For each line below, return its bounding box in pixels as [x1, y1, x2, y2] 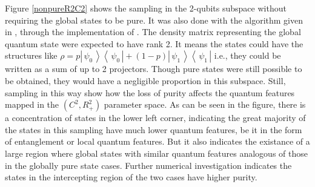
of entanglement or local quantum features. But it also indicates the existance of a [5, 135, 310, 148]
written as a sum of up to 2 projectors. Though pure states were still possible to [5, 62, 302, 75]
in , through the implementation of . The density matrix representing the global [5, 25, 301, 38]
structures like [5, 49, 58, 62]
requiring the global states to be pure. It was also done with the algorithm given [5, 13, 303, 26]
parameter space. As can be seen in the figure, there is [104, 98, 306, 111]
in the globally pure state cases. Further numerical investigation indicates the [5, 159, 292, 171]
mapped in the [5, 98, 59, 111]
